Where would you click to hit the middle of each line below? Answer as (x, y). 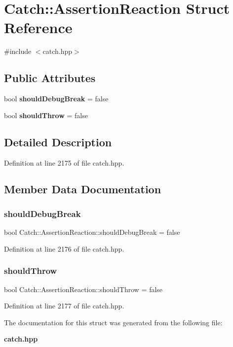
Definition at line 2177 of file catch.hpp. (64, 306)
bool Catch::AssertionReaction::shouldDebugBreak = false (92, 232)
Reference (38, 27)
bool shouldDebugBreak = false (56, 99)
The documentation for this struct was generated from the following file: (113, 322)
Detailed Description (58, 142)
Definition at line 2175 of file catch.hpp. (64, 162)
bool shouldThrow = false (46, 115)
